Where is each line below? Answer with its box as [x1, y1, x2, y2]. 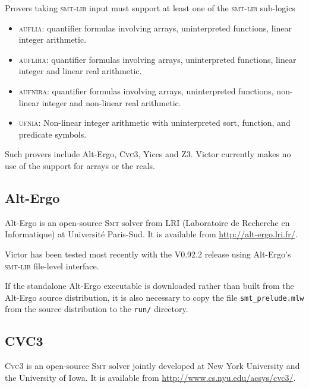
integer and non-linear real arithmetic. [42, 96, 181, 109]
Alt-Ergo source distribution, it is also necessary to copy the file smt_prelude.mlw [5, 291, 304, 303]
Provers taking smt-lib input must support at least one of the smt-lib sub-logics [5, 2, 295, 14]
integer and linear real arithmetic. [18, 65, 142, 77]
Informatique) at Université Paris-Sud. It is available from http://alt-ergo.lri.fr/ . [5, 228, 298, 240]
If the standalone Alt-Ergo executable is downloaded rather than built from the [5, 279, 294, 292]
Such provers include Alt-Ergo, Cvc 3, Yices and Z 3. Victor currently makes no [5, 148, 291, 160]
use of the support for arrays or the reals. [5, 159, 155, 171]
